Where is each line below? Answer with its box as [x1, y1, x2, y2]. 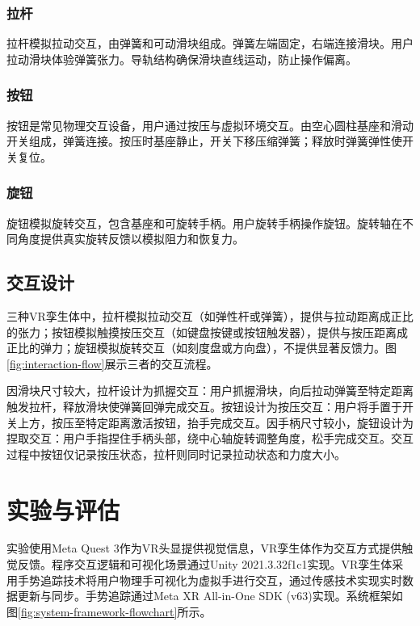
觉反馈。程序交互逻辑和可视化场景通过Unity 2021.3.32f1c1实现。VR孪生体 [6, 556, 393, 573]
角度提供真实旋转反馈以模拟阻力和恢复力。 [17, 230, 244, 247]
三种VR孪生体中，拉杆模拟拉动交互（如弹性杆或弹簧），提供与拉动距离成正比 [6, 308, 414, 325]
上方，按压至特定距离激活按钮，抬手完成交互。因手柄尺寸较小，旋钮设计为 [17, 414, 414, 431]
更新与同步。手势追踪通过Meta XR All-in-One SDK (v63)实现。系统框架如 [17, 587, 403, 604]
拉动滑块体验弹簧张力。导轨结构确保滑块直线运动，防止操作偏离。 [6, 50, 357, 67]
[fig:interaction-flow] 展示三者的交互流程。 [6, 355, 218, 372]
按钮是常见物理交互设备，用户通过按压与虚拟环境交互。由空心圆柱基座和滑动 [6, 116, 414, 133]
